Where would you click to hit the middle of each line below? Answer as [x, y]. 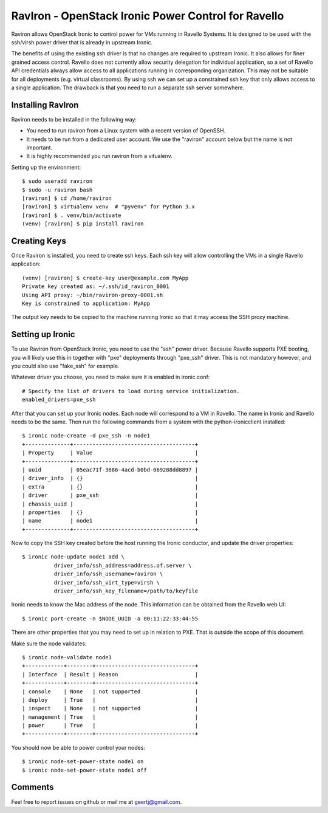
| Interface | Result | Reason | [110, 674]
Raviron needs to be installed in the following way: [74, 119]
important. [39, 147]
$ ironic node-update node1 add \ [73, 557]
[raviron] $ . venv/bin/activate [72, 215]
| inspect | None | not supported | [110, 708]
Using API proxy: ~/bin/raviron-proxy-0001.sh [93, 295]
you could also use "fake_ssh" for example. [65, 366]
